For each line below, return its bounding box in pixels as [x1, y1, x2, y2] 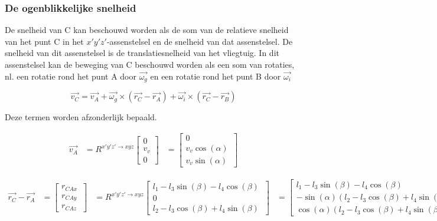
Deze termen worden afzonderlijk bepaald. [5, 111, 157, 123]
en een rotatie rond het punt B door [150, 70, 281, 82]
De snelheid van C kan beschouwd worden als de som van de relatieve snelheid [5, 24, 289, 36]
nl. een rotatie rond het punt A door [5, 70, 136, 82]
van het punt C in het [5, 35, 84, 47]
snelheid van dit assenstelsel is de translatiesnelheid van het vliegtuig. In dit [5, 47, 279, 59]
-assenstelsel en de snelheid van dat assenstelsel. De [106, 35, 293, 47]
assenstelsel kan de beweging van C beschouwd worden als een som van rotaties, [5, 58, 295, 70]
